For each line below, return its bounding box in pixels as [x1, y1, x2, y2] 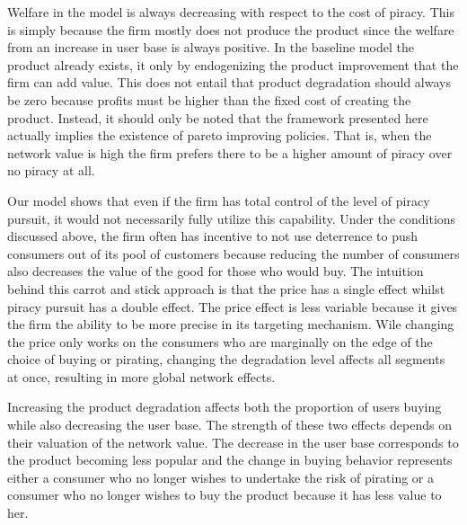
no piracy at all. [7, 161, 95, 180]
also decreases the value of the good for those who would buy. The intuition [7, 262, 424, 280]
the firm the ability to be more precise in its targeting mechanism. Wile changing [7, 315, 454, 334]
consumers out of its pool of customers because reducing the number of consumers [7, 244, 460, 262]
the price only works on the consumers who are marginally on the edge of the [7, 332, 433, 351]
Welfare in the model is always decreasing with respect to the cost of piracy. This [7, 3, 454, 21]
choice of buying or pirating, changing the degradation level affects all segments [7, 350, 445, 369]
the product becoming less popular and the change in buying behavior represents [7, 450, 453, 469]
